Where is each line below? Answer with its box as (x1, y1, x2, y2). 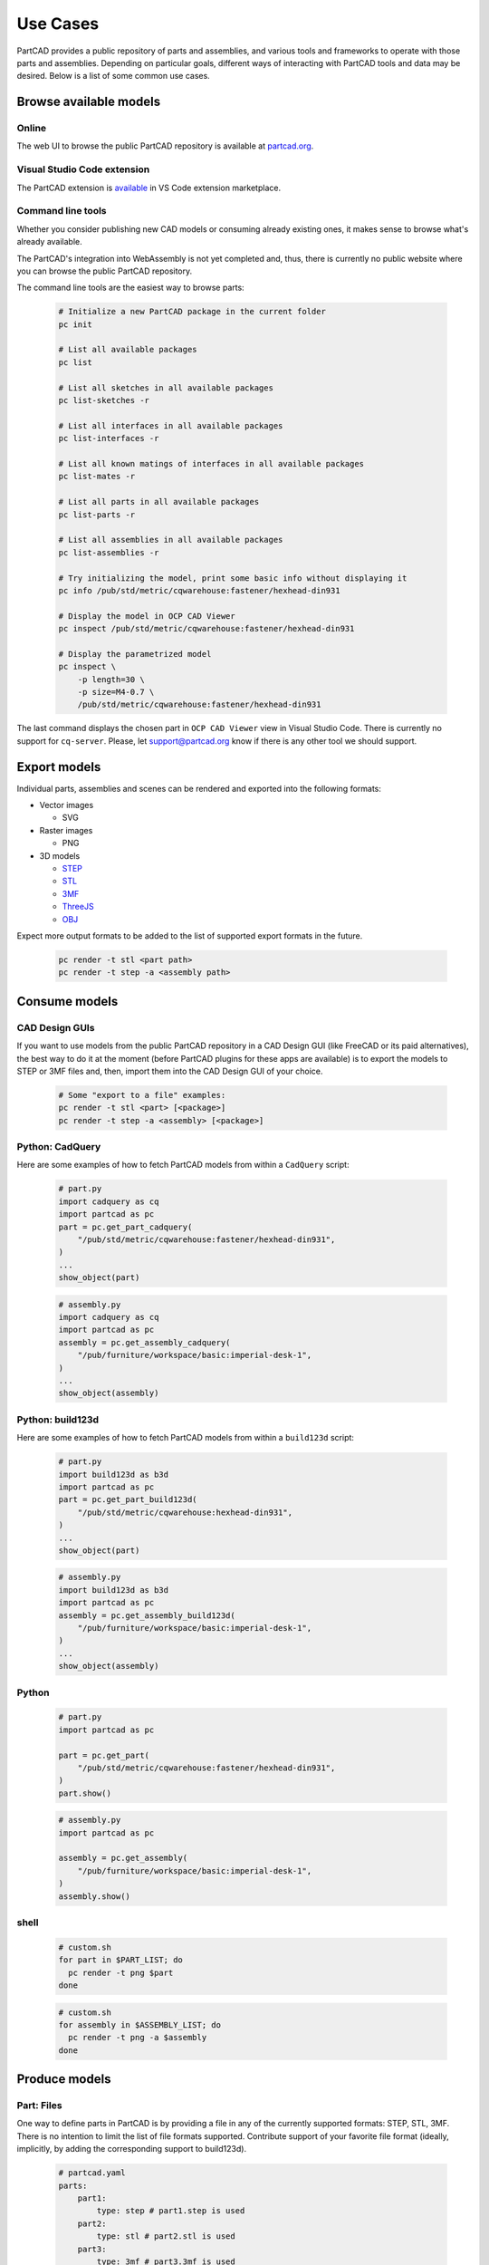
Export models (16, 759, 101, 775)
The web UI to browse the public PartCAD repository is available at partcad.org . (16, 140, 314, 151)
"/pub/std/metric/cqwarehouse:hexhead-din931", (77, 1507, 293, 1518)
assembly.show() (58, 1891, 131, 1902)
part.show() (58, 1788, 112, 1798)
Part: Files (16, 2099, 62, 2112)
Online (16, 122, 47, 135)
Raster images (39, 824, 93, 835)
